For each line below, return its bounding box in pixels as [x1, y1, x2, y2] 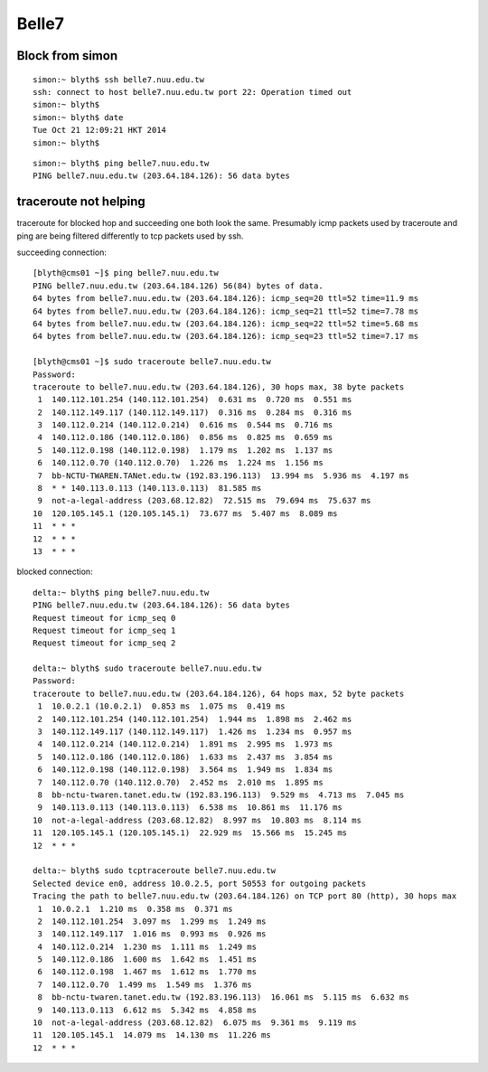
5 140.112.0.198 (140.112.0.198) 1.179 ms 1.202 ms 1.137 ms [37, 445, 333, 456]
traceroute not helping [16, 194, 146, 210]
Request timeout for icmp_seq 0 [33, 613, 176, 623]
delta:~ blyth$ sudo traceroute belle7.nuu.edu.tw [33, 663, 262, 673]
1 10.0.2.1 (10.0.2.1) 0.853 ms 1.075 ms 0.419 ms [37, 701, 286, 711]
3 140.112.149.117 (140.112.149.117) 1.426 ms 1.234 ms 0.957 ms [37, 727, 352, 737]
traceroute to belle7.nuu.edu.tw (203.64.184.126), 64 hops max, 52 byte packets [33, 688, 405, 699]
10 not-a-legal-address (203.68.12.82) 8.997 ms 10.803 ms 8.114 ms [33, 814, 361, 825]
